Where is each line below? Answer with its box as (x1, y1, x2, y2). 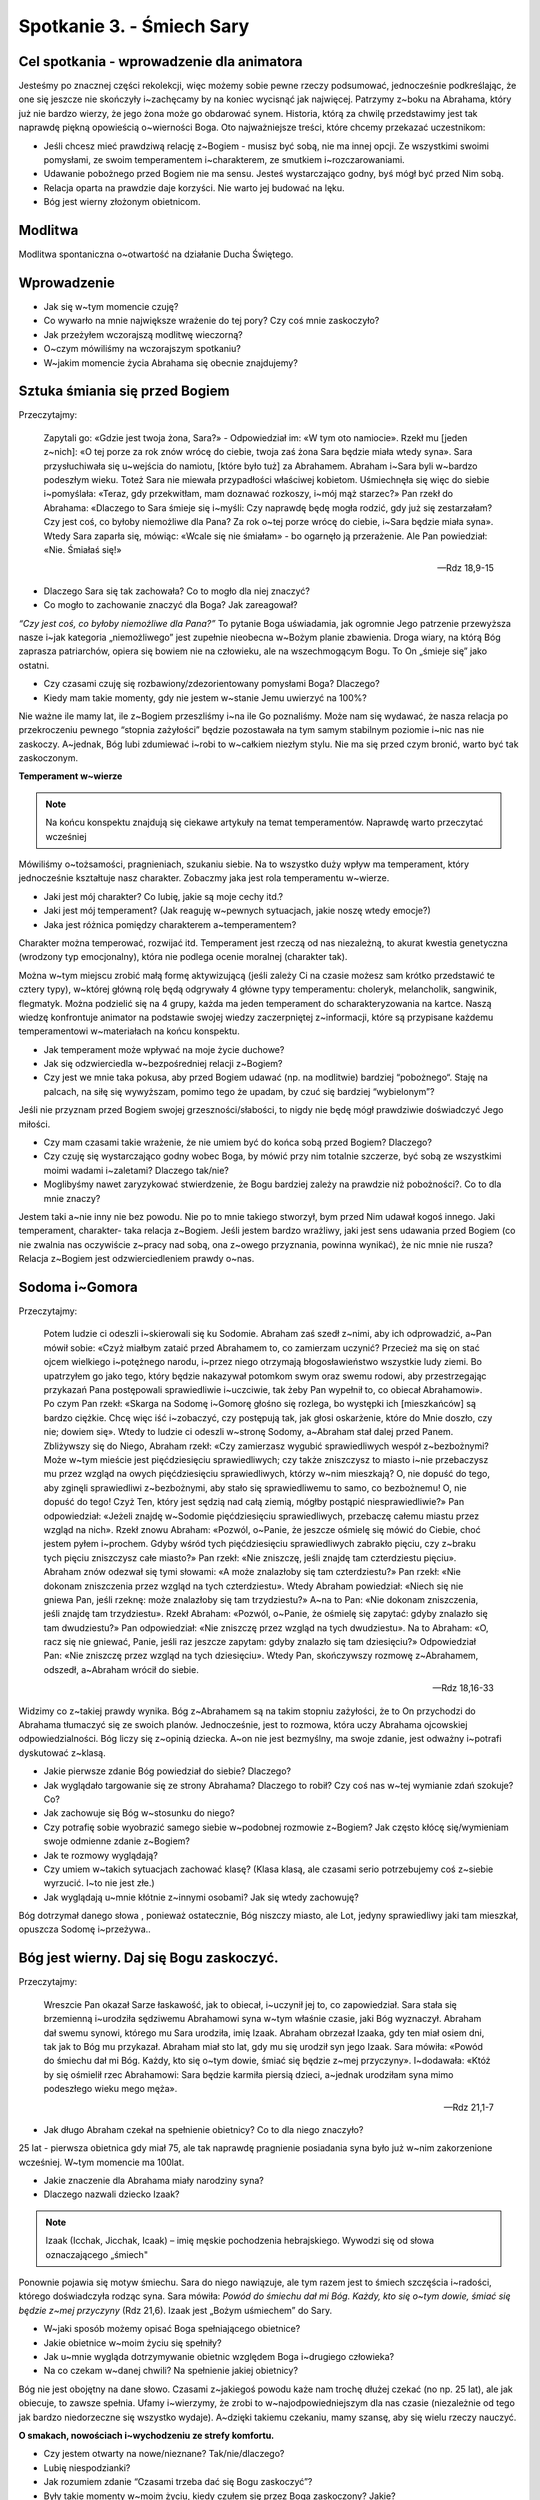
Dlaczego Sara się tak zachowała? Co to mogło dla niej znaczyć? (43, 585, 310, 597)
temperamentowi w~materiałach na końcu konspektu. (18, 1025, 240, 1037)
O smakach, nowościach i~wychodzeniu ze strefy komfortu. (18, 2429, 275, 2441)
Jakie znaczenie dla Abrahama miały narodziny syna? (43, 2175, 264, 2187)
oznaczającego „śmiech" (45, 2248, 149, 2260)
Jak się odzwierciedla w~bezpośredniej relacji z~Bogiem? (43, 1058, 283, 1070)
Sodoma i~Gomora (18, 1278, 139, 1295)
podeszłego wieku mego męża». (43, 2083, 178, 2095)
